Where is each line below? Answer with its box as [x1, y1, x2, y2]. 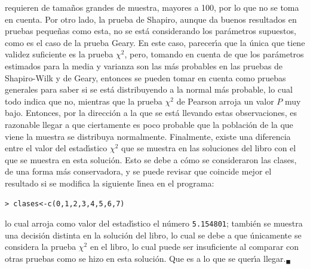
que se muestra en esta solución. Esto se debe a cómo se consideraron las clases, [5, 153, 297, 166]
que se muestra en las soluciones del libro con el [121, 142, 296, 154]
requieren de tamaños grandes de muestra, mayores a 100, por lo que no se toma [5, 1, 299, 13]
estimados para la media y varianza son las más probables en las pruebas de [5, 59, 283, 72]
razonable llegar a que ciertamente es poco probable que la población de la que [5, 118, 293, 130]
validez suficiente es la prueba [5, 48, 113, 60]
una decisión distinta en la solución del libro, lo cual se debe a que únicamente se [5, 228, 302, 241]
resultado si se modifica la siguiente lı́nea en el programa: [5, 176, 214, 189]
